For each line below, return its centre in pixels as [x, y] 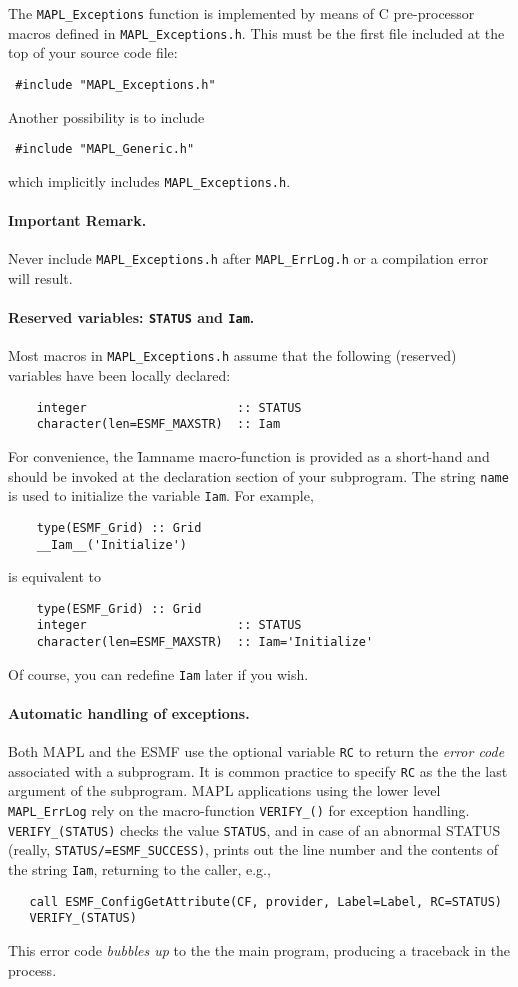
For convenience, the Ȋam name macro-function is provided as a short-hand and [249, 455]
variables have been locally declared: [119, 375]
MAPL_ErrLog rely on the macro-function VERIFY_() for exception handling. [239, 810]
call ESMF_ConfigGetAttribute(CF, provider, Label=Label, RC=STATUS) [265, 901]
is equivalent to [55, 576]
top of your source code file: [93, 52]
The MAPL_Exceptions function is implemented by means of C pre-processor [241, 13]
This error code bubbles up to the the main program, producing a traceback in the [259, 950]
